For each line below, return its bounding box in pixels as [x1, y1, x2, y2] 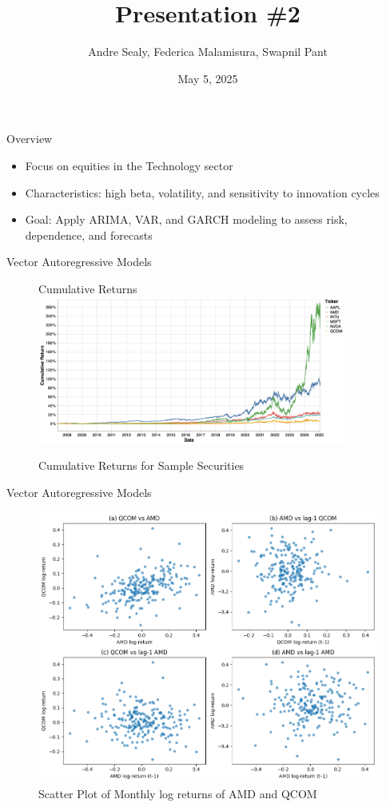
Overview [6, 130, 53, 147]
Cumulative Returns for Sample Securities [38, 457, 245, 474]
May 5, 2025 [177, 70, 238, 86]
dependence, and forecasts [25, 226, 153, 243]
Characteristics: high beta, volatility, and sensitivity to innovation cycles [25, 184, 380, 201]
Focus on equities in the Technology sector [25, 157, 233, 173]
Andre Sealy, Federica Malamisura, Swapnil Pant [88, 43, 328, 60]
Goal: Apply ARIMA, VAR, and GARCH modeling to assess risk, [25, 211, 348, 228]
